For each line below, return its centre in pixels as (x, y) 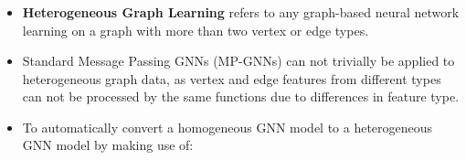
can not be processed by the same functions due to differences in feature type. (241, 96)
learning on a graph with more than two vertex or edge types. (196, 30)
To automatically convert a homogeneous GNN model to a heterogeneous (228, 127)
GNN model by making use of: (108, 145)
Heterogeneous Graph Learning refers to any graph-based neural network (241, 11)
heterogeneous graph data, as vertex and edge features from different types (232, 78)
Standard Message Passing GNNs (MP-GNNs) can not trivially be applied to (238, 61)
